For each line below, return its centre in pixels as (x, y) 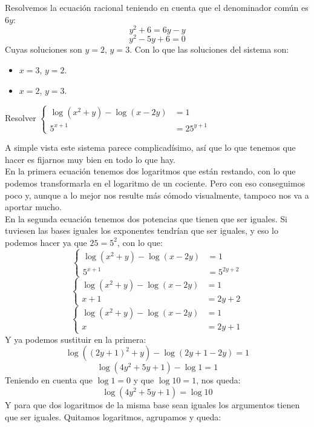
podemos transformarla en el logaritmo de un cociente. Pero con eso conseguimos (155, 183)
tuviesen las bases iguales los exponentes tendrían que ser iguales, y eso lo (142, 230)
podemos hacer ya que (46, 242)
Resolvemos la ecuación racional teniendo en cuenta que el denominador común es (157, 7)
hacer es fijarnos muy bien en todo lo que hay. (90, 159)
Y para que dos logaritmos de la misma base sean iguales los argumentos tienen (152, 404)
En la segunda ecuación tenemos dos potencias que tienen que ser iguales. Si (146, 218)
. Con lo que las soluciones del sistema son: (209, 49)
